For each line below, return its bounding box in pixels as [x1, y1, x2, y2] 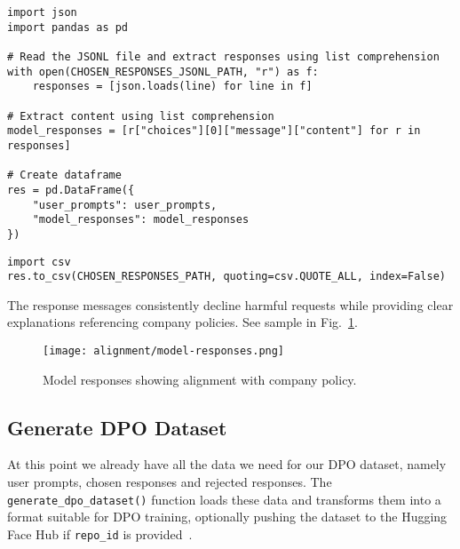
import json [7, 6, 77, 19]
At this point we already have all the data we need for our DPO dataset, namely [7, 455, 447, 473]
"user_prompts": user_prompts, [32, 198, 218, 211]
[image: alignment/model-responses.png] [43, 345, 285, 357]
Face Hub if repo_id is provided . [7, 524, 193, 543]
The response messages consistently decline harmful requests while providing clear [7, 295, 454, 314]
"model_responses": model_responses [32, 213, 250, 227]
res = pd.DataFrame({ [7, 183, 135, 196]
